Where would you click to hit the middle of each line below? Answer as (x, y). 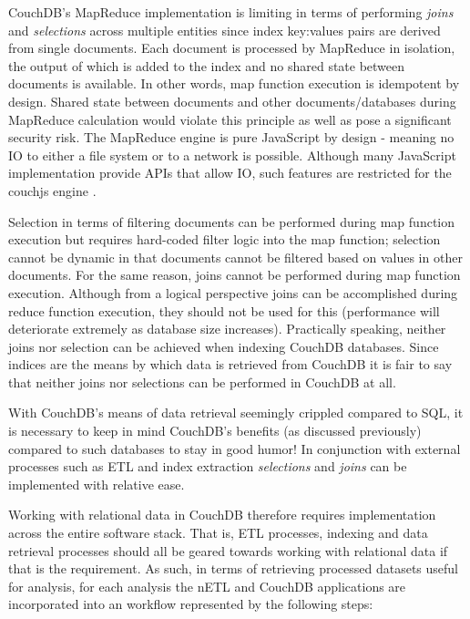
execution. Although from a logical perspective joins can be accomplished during (233, 292)
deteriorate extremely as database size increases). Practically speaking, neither (227, 329)
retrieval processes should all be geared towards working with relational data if (228, 550)
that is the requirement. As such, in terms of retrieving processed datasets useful (234, 568)
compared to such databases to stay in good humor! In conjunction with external (235, 448)
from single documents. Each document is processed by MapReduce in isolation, (232, 48)
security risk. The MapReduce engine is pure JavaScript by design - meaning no (231, 137)
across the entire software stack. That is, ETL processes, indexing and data (218, 533)
